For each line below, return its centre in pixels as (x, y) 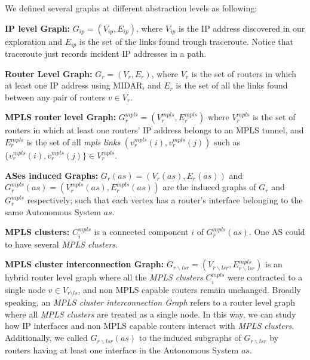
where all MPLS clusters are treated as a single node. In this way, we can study (151, 314)
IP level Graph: (38, 28)
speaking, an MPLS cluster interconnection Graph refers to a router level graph (150, 302)
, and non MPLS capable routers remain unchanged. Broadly (189, 289)
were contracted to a (265, 277)
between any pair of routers (55, 97)
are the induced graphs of (209, 187)
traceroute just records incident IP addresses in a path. (106, 54)
